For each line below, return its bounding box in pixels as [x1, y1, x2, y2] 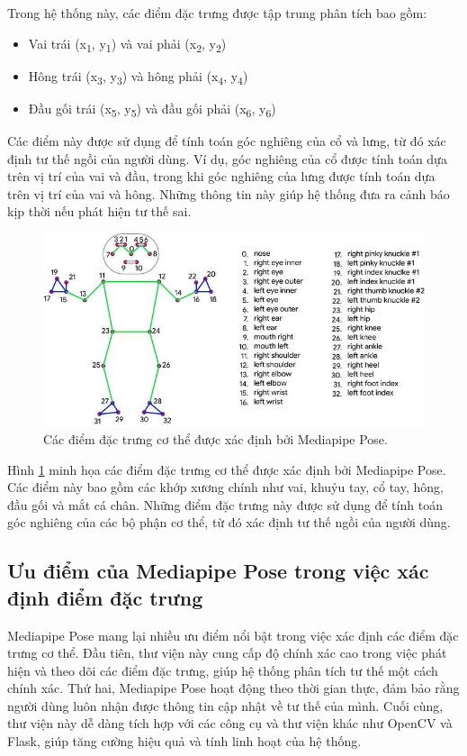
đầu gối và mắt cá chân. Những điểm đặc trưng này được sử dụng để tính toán [7, 495, 443, 514]
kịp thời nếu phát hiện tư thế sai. [7, 202, 192, 221]
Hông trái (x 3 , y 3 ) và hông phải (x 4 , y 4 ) [28, 66, 248, 87]
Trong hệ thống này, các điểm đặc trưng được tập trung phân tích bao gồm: [7, 4, 427, 22]
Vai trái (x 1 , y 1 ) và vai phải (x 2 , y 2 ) [28, 33, 227, 55]
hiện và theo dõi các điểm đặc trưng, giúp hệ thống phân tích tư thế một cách [7, 660, 438, 679]
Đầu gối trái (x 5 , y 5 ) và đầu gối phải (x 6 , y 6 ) [28, 98, 276, 120]
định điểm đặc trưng [7, 583, 203, 611]
